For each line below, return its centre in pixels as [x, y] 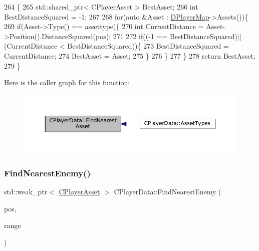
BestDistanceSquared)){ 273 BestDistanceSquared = [148, 46]
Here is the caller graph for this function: [67, 82]
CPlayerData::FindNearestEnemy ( [168, 192]
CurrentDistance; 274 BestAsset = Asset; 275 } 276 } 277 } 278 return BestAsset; [130, 55]
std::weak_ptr [26, 192]
